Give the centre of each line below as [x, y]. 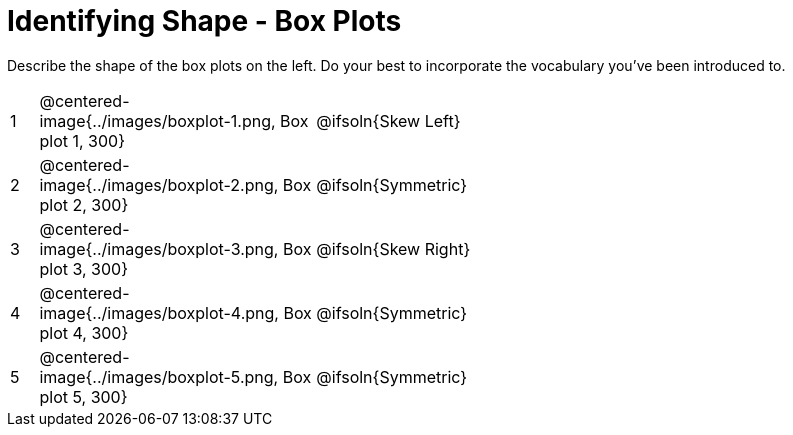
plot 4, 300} [84, 332]
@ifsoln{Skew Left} [388, 120]
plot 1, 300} [82, 140]
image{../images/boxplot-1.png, [157, 120]
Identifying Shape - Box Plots [204, 21]
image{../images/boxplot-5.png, [159, 376]
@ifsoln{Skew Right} [393, 248]
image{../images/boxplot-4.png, [159, 312]
